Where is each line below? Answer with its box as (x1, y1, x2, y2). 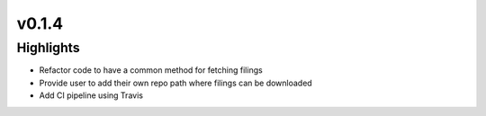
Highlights (16, 40, 80, 56)
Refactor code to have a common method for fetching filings (39, 65, 263, 76)
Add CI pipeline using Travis (39, 90, 144, 101)
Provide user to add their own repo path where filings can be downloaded (39, 77, 312, 88)
